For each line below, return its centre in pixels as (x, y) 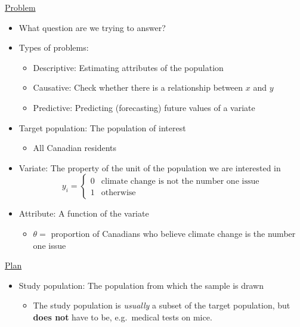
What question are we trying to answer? (92, 27)
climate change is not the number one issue (180, 182)
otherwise (118, 193)
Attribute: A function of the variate (84, 213)
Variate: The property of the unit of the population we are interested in (150, 167)
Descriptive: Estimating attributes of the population (128, 67)
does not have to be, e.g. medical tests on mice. (123, 317)
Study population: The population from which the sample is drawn (141, 285)
